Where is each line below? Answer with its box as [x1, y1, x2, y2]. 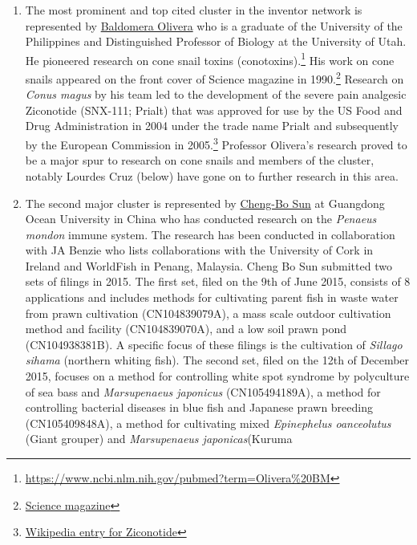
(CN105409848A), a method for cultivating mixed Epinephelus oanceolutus [25, 414, 391, 431]
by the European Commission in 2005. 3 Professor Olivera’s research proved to [25, 134, 407, 153]
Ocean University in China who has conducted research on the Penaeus [25, 210, 377, 227]
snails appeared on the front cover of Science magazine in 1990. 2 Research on [25, 68, 404, 87]
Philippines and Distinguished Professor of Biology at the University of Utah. [25, 33, 407, 50]
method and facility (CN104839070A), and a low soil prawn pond [25, 320, 347, 337]
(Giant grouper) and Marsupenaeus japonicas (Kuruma [25, 430, 293, 447]
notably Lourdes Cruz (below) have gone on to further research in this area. [25, 167, 399, 184]
